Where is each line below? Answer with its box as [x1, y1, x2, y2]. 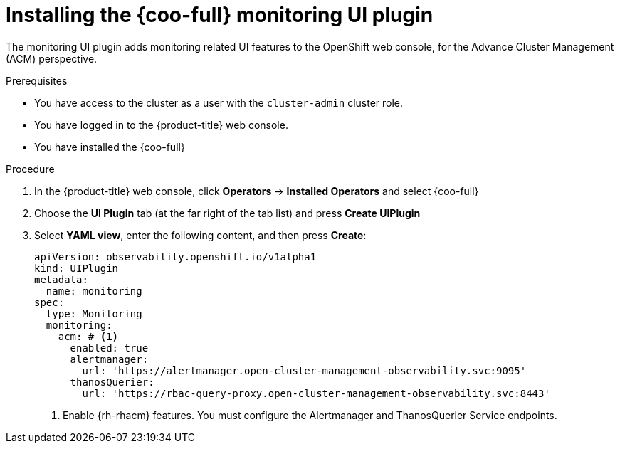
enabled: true [70, 342, 149, 354]
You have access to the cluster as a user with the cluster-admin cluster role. [34, 96, 404, 109]
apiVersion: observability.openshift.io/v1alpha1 [34, 250, 317, 263]
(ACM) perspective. [6, 52, 98, 65]
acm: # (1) [58, 330, 119, 342]
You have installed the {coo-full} [34, 140, 185, 153]
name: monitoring [46, 285, 142, 297]
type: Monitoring [46, 307, 142, 319]
